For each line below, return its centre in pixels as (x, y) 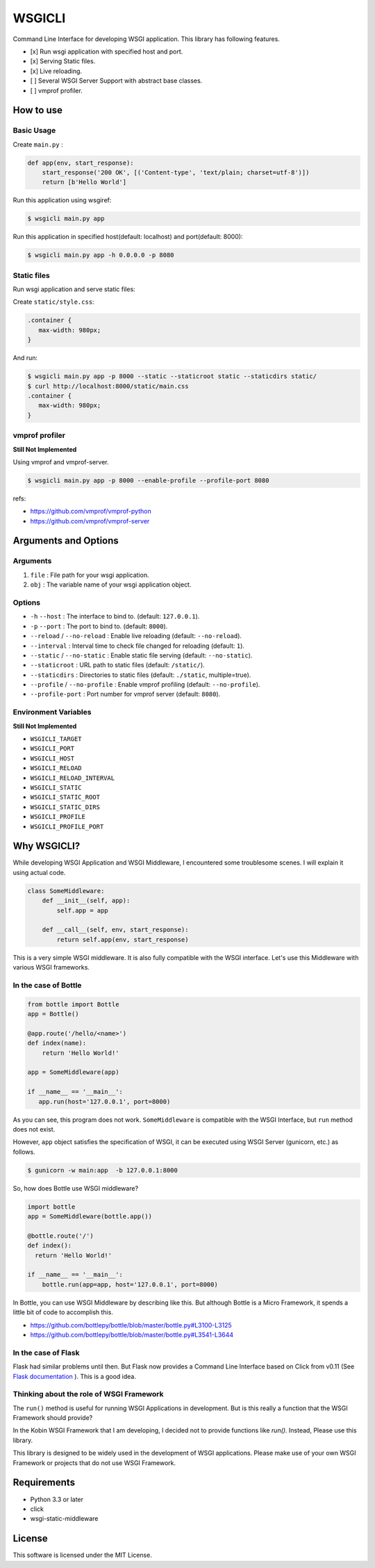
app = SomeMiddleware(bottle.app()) (90, 1217)
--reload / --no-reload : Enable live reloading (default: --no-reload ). (136, 636)
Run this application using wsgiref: (62, 200)
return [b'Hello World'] (84, 182)
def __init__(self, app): (86, 901)
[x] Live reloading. (56, 71)
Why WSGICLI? (47, 846)
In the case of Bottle (47, 985)
